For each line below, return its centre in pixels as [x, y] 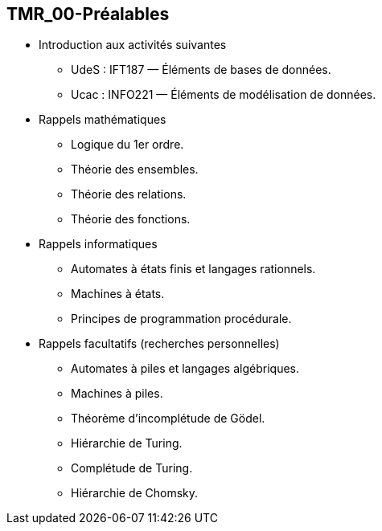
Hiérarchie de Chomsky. [135, 493]
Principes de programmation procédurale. [181, 319]
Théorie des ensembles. [135, 170]
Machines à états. [118, 294]
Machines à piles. [117, 394]
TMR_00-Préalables [88, 14]
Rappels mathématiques [103, 120]
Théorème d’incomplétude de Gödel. [168, 419]
